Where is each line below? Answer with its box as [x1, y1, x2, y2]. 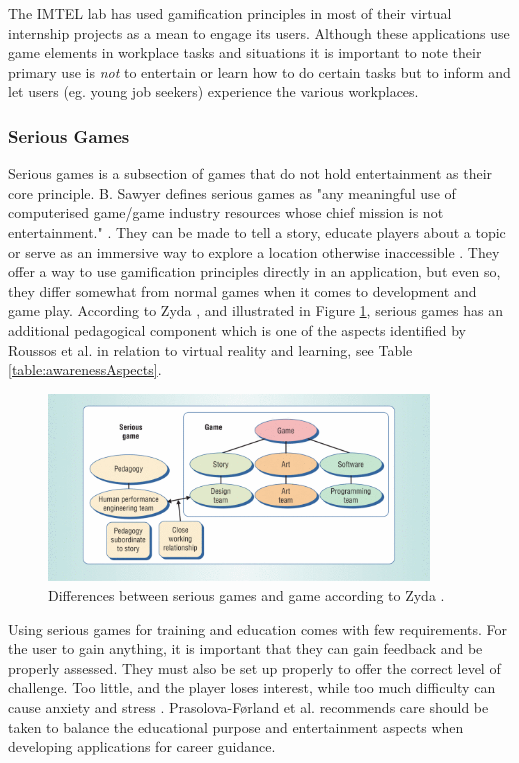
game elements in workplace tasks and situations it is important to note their [8, 42, 482, 63]
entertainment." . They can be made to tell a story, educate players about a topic [8, 221, 506, 242]
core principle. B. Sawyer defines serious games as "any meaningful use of [8, 182, 456, 203]
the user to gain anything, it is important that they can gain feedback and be [8, 638, 483, 659]
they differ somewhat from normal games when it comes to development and [8, 280, 477, 301]
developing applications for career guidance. [8, 736, 276, 757]
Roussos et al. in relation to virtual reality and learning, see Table [8, 339, 413, 360]
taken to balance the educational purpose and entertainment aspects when [8, 716, 464, 737]
